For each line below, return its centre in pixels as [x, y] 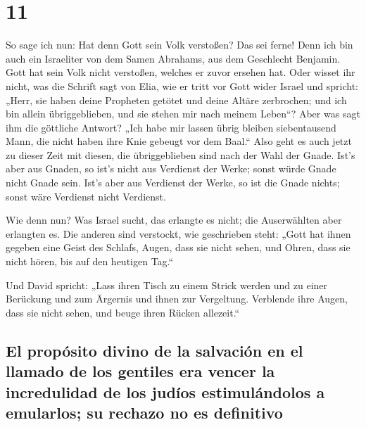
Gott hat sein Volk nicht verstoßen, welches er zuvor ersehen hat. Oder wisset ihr [181, 72]
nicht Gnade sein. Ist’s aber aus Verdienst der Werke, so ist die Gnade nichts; [173, 183]
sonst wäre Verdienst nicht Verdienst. [86, 196]
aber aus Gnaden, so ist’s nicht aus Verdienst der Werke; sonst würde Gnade [171, 168]
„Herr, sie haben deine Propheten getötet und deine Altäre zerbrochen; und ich [176, 100]
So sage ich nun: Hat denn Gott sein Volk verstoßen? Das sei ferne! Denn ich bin [179, 45]
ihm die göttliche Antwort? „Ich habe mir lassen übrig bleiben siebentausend [171, 127]
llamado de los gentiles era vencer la [140, 371]
